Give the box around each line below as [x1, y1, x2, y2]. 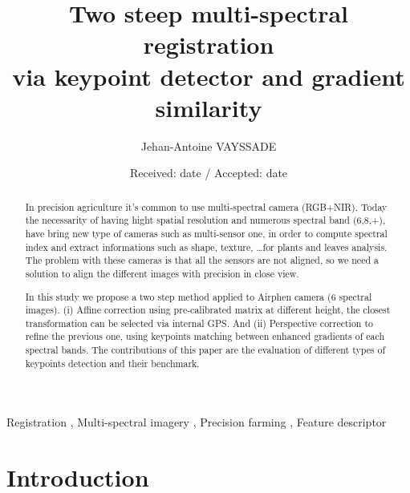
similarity [155, 91, 262, 123]
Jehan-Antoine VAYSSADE [140, 137, 277, 154]
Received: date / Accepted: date [129, 164, 288, 181]
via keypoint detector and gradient [12, 59, 405, 92]
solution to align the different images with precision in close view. [25, 266, 299, 280]
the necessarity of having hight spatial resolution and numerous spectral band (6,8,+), [25, 213, 386, 227]
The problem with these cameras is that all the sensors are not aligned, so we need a [25, 253, 379, 267]
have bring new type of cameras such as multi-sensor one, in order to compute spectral [25, 226, 388, 240]
